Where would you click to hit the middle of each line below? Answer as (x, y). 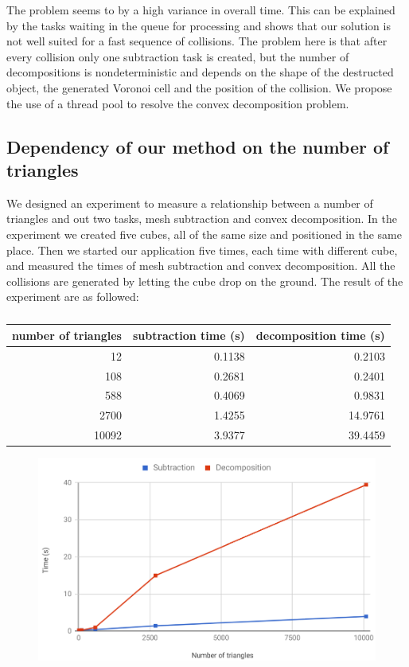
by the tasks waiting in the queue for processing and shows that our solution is (199, 25)
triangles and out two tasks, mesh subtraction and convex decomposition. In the (202, 218)
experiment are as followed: (73, 296)
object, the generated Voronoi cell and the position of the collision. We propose (199, 87)
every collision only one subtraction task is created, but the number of (178, 56)
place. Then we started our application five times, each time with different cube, (202, 250)
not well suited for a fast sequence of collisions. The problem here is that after (197, 41)
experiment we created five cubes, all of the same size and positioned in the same (204, 234)
